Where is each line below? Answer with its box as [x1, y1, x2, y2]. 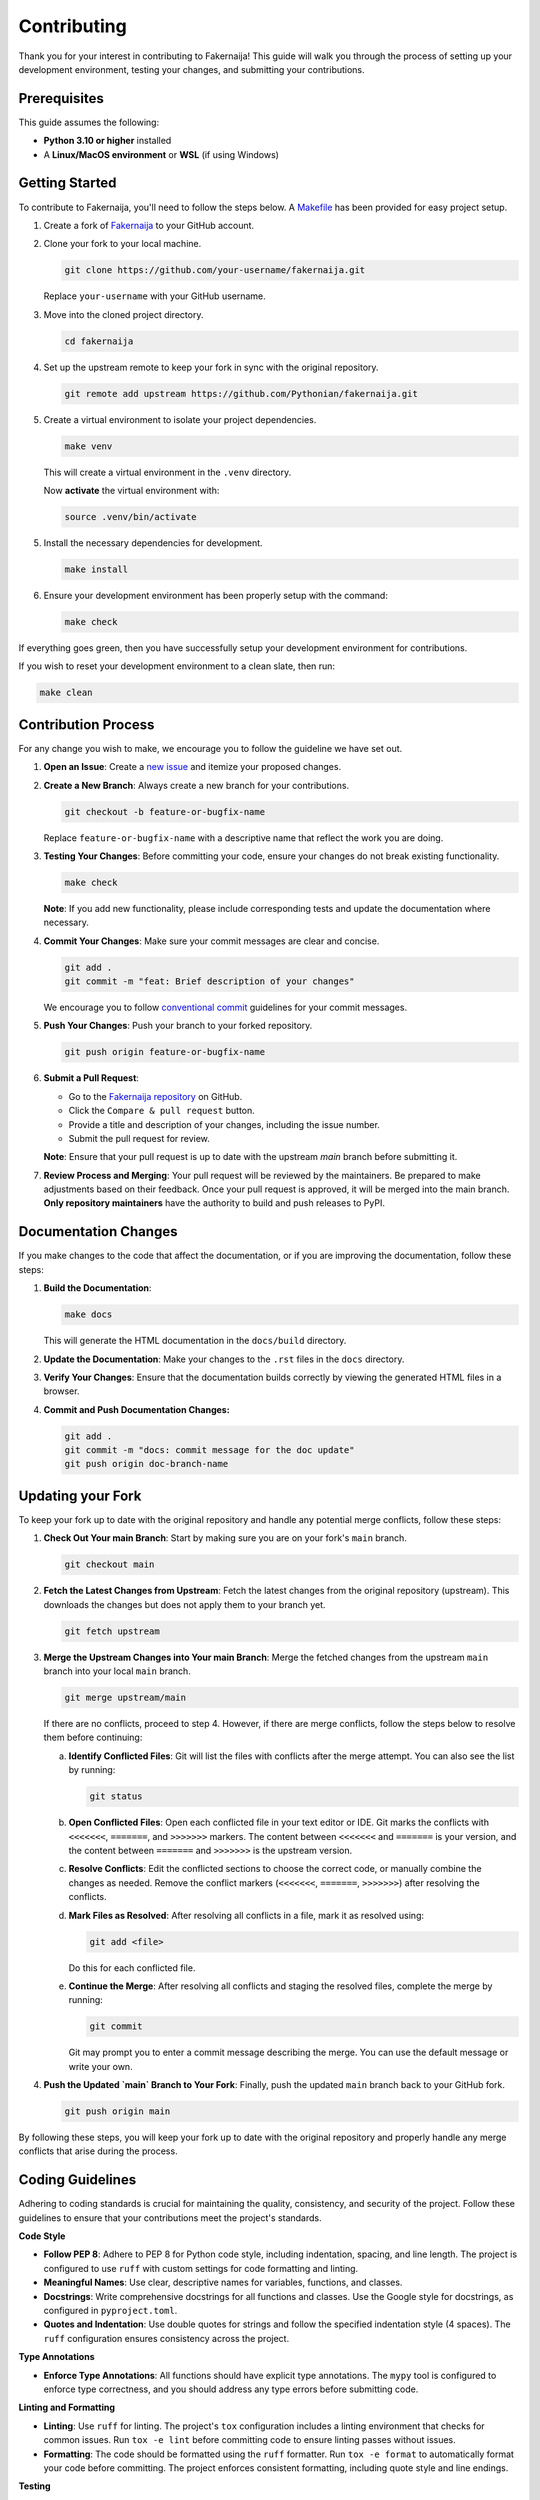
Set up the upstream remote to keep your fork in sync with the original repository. [43, 361, 379, 373]
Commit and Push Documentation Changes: [43, 1403, 230, 1415]
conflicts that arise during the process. [18, 2145, 179, 2157]
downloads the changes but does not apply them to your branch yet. [43, 1598, 326, 1610]
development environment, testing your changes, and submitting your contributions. [18, 63, 365, 75]
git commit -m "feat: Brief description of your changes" [64, 976, 355, 987]
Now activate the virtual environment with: [43, 484, 220, 496]
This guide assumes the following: [18, 116, 160, 128]
